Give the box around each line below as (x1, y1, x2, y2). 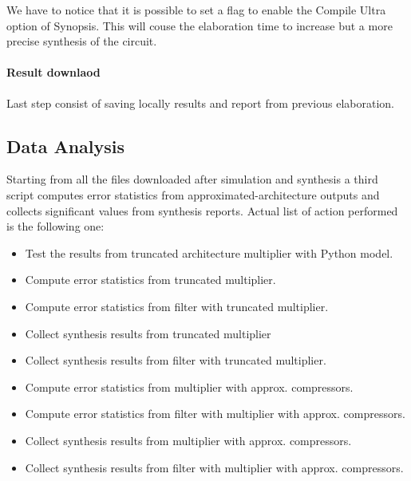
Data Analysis (6, 133, 125, 158)
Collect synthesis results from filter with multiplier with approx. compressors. (25, 459, 404, 475)
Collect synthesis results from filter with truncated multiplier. (25, 352, 326, 369)
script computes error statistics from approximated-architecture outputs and (6, 186, 380, 203)
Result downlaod (6, 64, 101, 81)
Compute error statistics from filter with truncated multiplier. (25, 298, 329, 314)
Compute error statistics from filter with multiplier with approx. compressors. (25, 405, 405, 422)
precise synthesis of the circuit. (6, 33, 157, 49)
